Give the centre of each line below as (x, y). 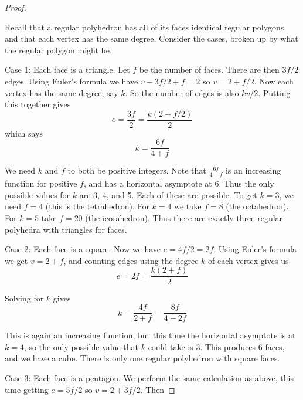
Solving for (24, 298)
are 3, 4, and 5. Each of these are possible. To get (168, 194)
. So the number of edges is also (182, 92)
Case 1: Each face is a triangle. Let (67, 70)
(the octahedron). (257, 206)
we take (188, 206)
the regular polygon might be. (58, 50)
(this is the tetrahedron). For (97, 206)
